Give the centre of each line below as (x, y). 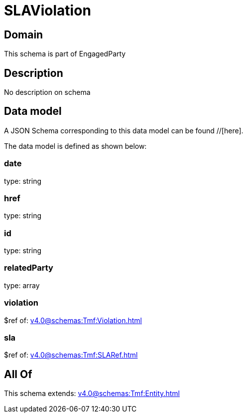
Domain (24, 34)
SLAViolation (48, 10)
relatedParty (29, 268)
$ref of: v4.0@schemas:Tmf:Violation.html (73, 320)
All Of (18, 374)
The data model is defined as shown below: (75, 146)
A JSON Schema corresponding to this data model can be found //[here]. (124, 130)
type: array (22, 285)
